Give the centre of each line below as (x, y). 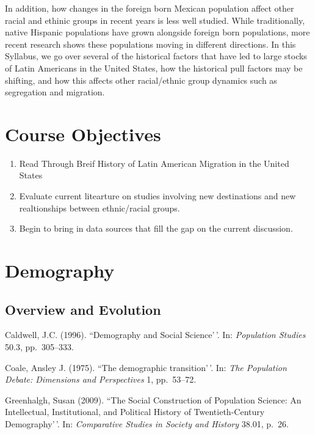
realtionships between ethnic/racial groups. (100, 208)
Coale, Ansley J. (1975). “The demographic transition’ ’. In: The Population (146, 367)
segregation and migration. (55, 92)
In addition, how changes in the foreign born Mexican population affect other (150, 8)
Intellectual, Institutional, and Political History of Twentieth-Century (135, 412)
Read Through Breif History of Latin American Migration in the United (154, 163)
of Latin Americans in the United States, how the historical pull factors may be (154, 68)
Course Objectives (83, 134)
